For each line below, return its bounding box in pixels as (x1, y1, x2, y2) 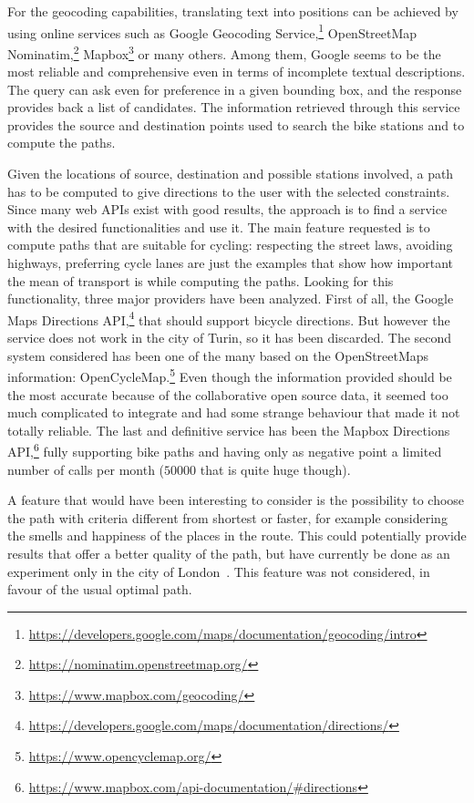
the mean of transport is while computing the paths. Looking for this (7, 271, 394, 290)
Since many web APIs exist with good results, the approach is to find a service (7, 200, 448, 219)
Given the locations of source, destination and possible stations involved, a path (7, 164, 454, 183)
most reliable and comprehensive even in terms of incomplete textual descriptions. (7, 62, 466, 81)
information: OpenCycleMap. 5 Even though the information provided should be (7, 365, 452, 386)
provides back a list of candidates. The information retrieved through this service (7, 98, 460, 117)
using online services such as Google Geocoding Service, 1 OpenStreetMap (7, 20, 417, 42)
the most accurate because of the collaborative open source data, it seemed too (7, 385, 448, 404)
